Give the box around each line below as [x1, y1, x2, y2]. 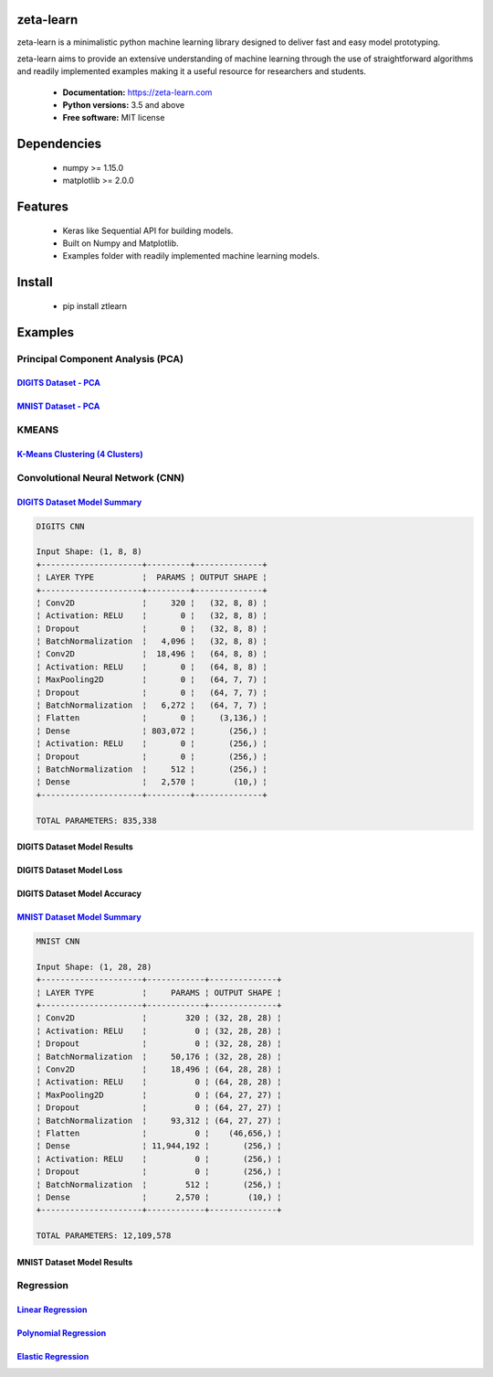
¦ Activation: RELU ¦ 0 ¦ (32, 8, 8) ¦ [36, 611, 268, 621]
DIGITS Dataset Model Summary [16, 496, 142, 507]
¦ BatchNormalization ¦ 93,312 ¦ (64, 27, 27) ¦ [36, 1115, 282, 1126]
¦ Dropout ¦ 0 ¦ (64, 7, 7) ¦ [36, 687, 268, 698]
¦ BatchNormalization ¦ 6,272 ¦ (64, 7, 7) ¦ [36, 700, 268, 710]
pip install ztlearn [62, 300, 128, 311]
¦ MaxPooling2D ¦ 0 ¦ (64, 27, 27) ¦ [36, 1089, 282, 1100]
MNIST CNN [36, 936, 80, 946]
